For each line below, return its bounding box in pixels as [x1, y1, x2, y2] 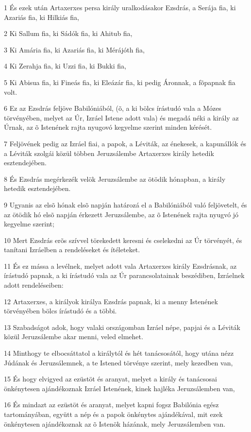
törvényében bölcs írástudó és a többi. [4, 306, 117, 316]
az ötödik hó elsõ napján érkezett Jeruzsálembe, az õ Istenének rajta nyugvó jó [4, 209, 239, 219]
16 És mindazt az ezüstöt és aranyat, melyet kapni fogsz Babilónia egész [4, 399, 219, 410]
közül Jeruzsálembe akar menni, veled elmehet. [4, 331, 143, 342]
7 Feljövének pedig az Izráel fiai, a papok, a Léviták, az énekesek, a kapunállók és [4, 138, 247, 148]
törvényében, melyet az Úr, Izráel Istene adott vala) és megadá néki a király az [4, 112, 239, 122]
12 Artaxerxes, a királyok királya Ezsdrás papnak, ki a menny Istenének [4, 296, 218, 306]
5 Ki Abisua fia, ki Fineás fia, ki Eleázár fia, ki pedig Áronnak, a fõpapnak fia [4, 77, 235, 87]
